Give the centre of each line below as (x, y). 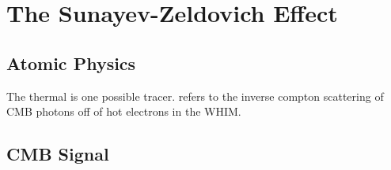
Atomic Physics (71, 63)
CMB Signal (58, 154)
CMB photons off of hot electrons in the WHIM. (124, 111)
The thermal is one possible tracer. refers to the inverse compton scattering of (195, 96)
